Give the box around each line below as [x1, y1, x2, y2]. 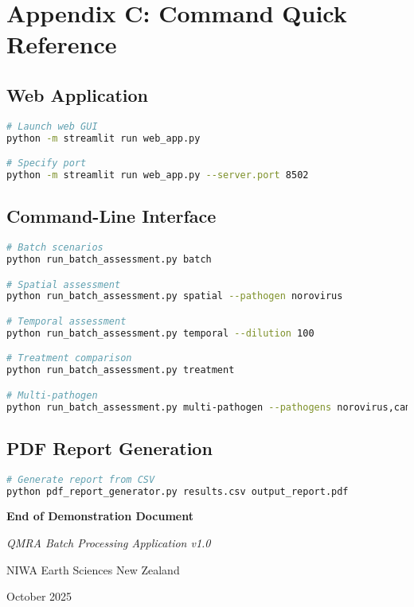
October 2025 [6, 588, 72, 605]
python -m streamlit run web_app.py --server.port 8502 [6, 169, 309, 181]
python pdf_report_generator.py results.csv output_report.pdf [6, 485, 349, 497]
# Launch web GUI [6, 120, 98, 132]
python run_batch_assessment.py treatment [6, 364, 235, 376]
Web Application [6, 82, 149, 107]
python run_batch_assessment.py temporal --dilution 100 [6, 327, 314, 339]
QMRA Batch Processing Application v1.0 [6, 535, 211, 551]
